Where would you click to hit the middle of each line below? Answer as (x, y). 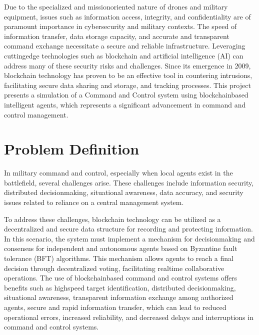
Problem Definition (72, 149)
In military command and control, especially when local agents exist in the (118, 173)
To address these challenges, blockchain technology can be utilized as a (112, 219)
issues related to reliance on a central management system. (94, 202)
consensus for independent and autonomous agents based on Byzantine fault (121, 248)
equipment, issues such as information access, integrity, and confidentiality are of (127, 16)
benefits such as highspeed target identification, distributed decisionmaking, (120, 287)
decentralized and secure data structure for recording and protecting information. (128, 229)
